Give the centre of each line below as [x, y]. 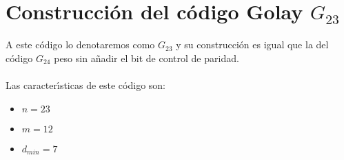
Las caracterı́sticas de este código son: [85, 84]
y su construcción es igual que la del [252, 44]
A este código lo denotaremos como [80, 44]
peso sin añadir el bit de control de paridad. [146, 58]
